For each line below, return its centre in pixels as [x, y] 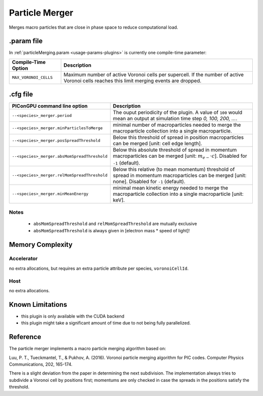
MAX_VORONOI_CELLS [32, 78]
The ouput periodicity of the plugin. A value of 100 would [178, 113]
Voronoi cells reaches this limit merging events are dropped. [132, 80]
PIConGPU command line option [50, 106]
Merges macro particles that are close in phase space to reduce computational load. [94, 27]
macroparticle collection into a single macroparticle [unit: [178, 194]
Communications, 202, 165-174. [41, 364]
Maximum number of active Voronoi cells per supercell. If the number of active [154, 75]
